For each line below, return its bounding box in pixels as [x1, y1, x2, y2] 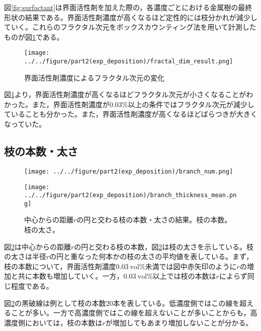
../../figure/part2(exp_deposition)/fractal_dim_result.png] [24, 58, 233, 65]
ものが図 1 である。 [4, 31, 64, 42]
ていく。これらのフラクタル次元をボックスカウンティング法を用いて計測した [4, 22, 256, 32]
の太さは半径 [4, 251, 46, 262]
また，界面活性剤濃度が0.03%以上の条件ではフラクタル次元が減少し [32, 99, 254, 109]
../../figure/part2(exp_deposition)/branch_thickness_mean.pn [24, 192, 237, 199]
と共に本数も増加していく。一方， [11, 271, 124, 281]
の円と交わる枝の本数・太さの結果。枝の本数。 [76, 214, 232, 225]
